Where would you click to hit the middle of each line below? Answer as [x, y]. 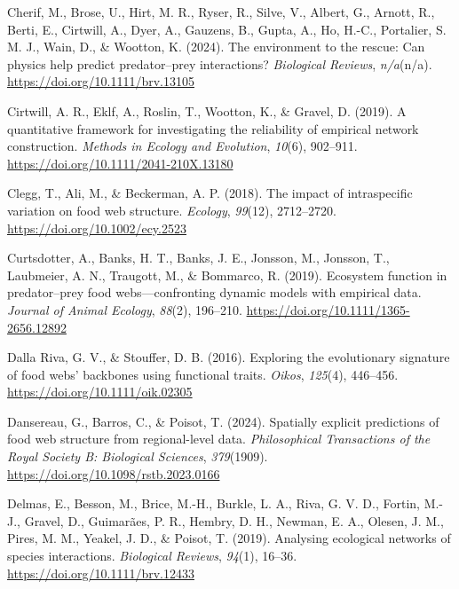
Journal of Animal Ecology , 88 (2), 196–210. [125, 309]
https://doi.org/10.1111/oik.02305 [100, 392]
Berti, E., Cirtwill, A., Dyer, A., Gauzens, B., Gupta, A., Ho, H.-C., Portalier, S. [227, 29]
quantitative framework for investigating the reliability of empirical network [213, 128]
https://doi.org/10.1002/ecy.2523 [97, 228]
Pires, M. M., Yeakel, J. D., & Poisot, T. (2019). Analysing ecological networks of [229, 538]
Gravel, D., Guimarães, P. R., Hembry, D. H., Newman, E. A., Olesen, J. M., [234, 520]
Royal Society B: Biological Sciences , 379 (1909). [138, 456]
